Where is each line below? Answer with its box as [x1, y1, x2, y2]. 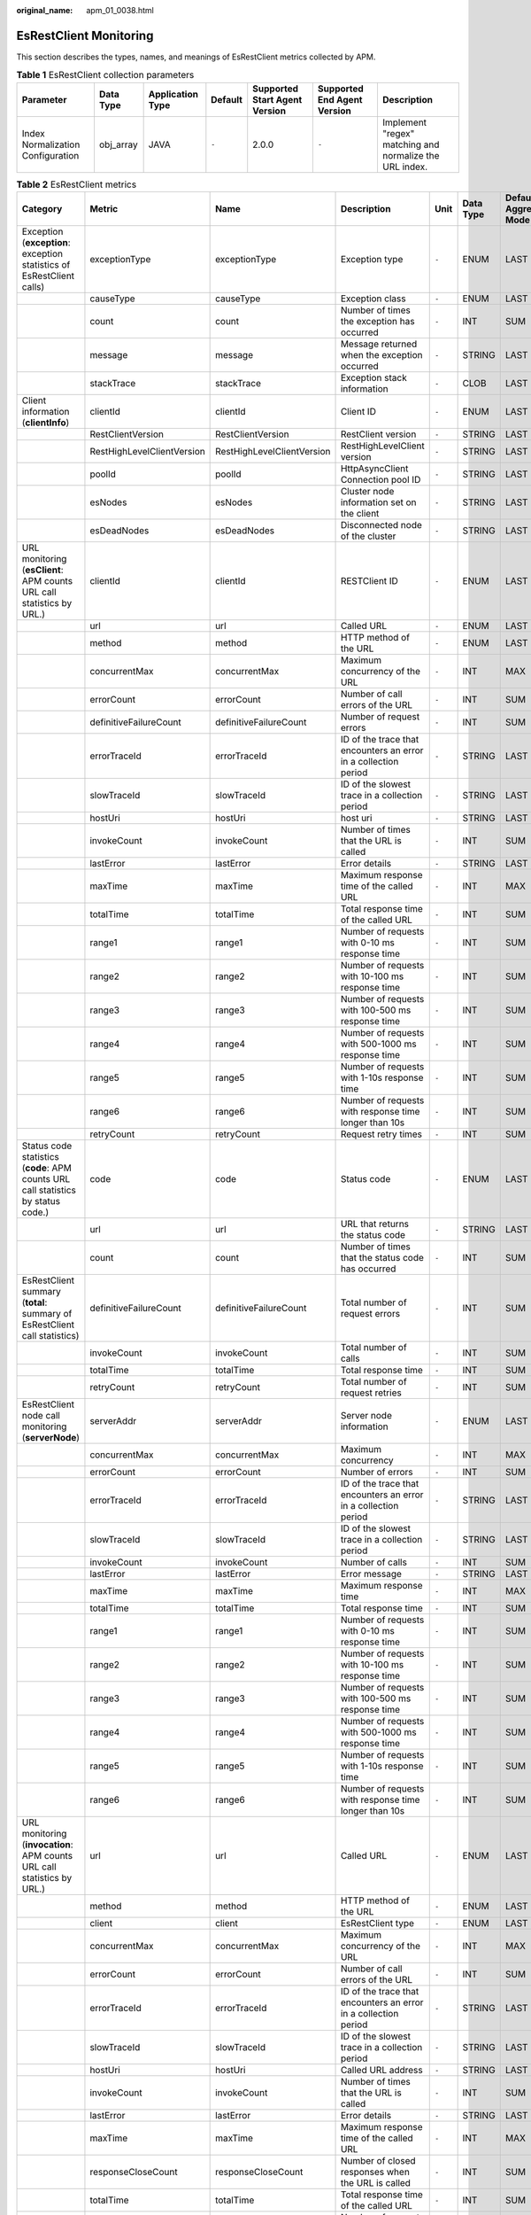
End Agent [317, 93, 363, 105]
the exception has [340, 315, 415, 328]
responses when [340, 2166, 411, 2179]
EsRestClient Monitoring [16, 27, 154, 43]
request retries [340, 1387, 402, 1399]
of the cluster [340, 530, 396, 542]
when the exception [340, 349, 424, 361]
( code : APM [21, 1162, 73, 1174]
